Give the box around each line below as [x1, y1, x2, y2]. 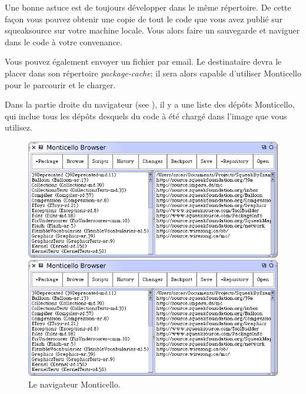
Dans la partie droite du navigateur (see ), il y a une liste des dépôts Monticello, [5, 98, 295, 111]
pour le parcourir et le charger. [5, 78, 116, 91]
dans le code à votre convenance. [5, 35, 122, 48]
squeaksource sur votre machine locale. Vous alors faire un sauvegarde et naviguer [5, 24, 300, 36]
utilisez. [5, 121, 32, 133]
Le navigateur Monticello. [28, 378, 121, 390]
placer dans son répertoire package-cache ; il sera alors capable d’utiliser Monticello [5, 66, 301, 79]
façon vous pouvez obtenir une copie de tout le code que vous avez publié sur [5, 12, 283, 25]
